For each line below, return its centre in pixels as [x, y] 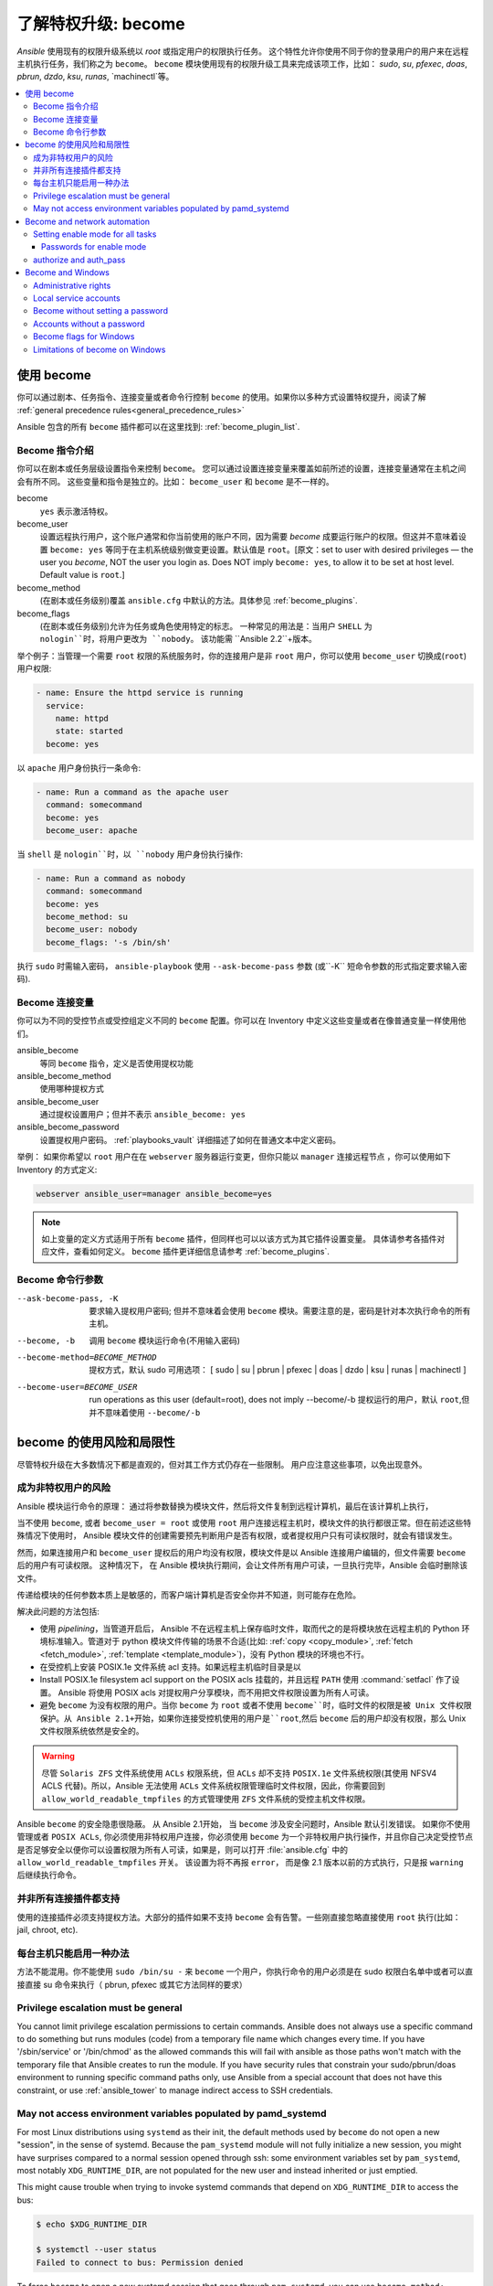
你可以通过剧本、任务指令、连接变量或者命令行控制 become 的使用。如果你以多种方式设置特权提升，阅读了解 [221, 397]
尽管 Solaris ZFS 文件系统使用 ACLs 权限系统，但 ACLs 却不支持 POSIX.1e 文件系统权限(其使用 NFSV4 [239, 1773]
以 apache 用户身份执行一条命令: [79, 767]
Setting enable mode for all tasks [95, 234]
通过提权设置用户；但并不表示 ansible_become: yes [143, 1115]
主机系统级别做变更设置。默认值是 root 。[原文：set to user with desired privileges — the [305, 550]
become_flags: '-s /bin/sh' [109, 942]
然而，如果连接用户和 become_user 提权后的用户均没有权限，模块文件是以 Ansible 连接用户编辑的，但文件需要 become [241, 1552]
